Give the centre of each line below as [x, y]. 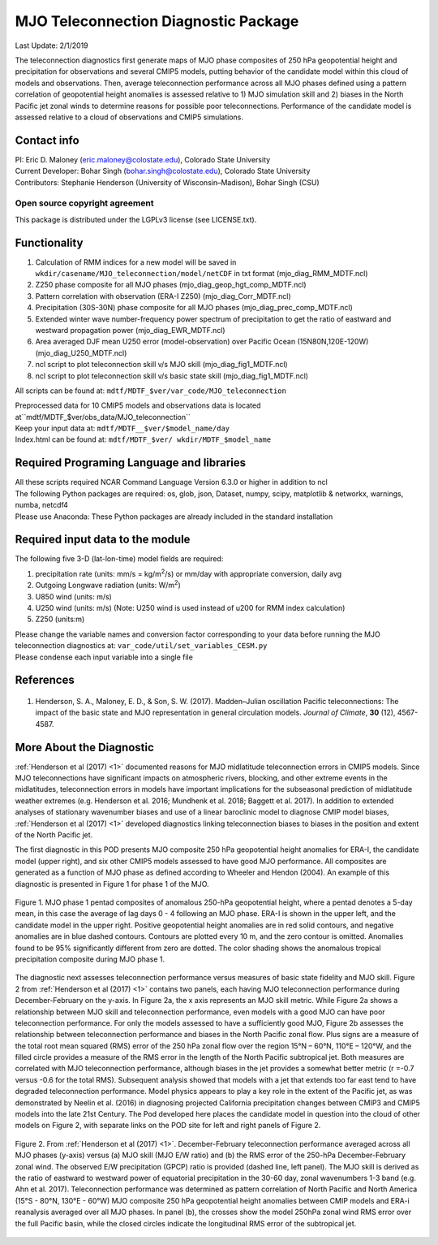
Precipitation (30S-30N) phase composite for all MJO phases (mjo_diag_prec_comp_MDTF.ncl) [194, 308]
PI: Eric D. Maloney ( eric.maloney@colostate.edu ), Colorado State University [143, 159]
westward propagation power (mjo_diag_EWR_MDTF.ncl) [131, 330]
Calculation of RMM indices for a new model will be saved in [136, 262]
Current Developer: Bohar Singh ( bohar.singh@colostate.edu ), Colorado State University [163, 171]
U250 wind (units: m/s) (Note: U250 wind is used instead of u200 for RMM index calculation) [190, 608]
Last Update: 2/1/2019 [52, 45]
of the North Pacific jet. [54, 835]
